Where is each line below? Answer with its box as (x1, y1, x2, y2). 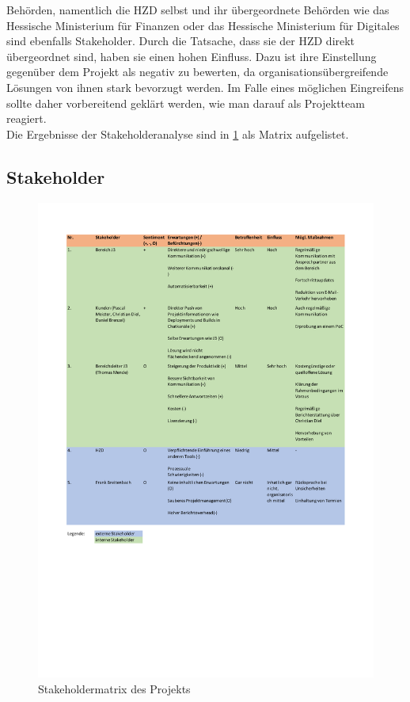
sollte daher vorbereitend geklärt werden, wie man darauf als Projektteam (6, 94, 365, 111)
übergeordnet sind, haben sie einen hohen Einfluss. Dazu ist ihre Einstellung (6, 48, 377, 64)
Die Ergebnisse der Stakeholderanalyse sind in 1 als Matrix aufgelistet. (6, 125, 349, 142)
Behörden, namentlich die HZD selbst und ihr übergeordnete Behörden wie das (6, 2, 389, 17)
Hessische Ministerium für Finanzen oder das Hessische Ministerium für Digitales (6, 17, 400, 33)
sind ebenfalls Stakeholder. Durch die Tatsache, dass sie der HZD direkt (6, 32, 355, 49)
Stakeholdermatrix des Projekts (38, 680, 191, 696)
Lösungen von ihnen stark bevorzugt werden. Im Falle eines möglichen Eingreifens (6, 78, 404, 95)
